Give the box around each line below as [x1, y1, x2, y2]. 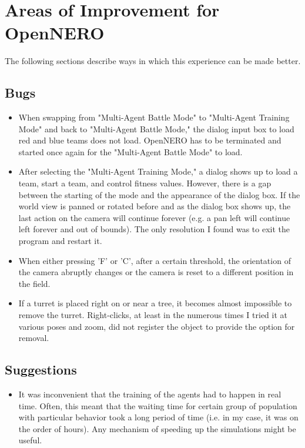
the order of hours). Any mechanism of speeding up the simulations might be [18, 422, 296, 434]
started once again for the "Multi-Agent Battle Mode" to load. [18, 145, 243, 158]
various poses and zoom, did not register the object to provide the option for [18, 320, 295, 332]
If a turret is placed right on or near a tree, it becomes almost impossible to [18, 297, 292, 309]
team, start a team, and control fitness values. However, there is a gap [18, 177, 272, 189]
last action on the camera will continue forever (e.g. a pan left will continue [18, 211, 290, 223]
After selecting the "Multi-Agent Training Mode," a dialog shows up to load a [18, 165, 298, 178]
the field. [18, 277, 51, 289]
